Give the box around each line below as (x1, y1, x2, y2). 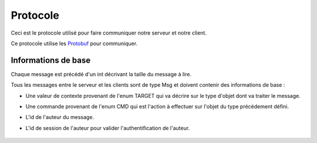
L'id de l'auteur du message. (25, 114, 94, 121)
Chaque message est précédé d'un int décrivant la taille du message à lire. (11, 70, 192, 77)
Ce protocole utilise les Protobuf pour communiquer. (11, 40, 138, 47)
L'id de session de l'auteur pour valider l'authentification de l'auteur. (25, 124, 190, 131)
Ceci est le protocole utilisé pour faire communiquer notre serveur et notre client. (11, 29, 207, 36)
